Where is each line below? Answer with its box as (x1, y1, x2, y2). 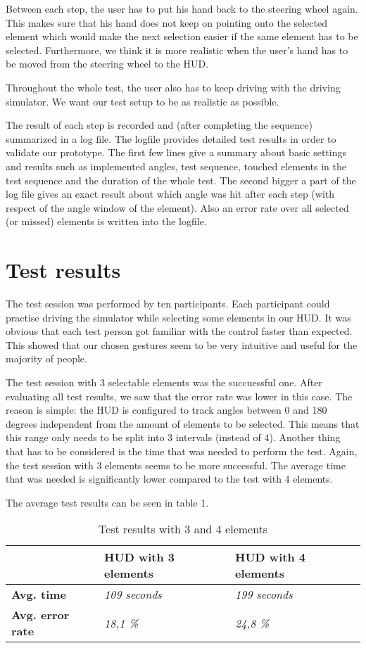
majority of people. (6, 351, 87, 366)
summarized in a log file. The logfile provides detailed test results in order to (6, 131, 336, 146)
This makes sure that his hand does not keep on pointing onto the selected (6, 15, 328, 30)
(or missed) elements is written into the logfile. (6, 214, 207, 229)
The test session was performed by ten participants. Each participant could (6, 296, 330, 311)
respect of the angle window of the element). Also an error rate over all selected (6, 200, 349, 215)
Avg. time (11, 586, 67, 603)
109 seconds (104, 586, 162, 603)
